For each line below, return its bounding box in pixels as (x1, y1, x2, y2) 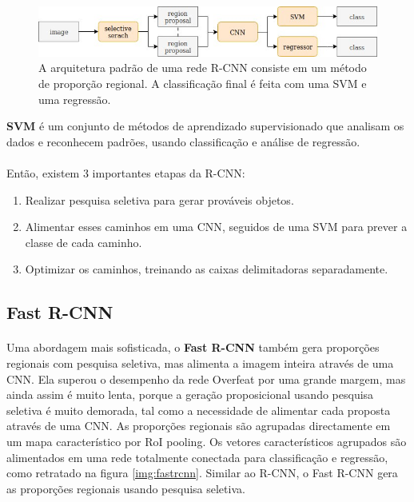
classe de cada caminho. (25, 233, 142, 250)
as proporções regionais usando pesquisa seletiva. (6, 480, 245, 496)
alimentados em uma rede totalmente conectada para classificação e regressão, (6, 448, 388, 465)
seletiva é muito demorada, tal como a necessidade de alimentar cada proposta (6, 401, 391, 418)
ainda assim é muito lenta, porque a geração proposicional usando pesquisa (6, 386, 374, 403)
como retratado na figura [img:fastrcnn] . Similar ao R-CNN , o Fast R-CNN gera (6, 464, 398, 481)
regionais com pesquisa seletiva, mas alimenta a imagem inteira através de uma (6, 354, 394, 371)
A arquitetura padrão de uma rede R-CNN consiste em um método (38, 59, 367, 76)
